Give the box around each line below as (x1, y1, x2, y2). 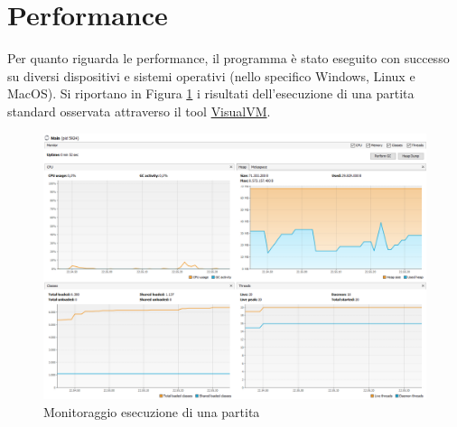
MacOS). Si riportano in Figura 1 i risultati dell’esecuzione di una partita (7, 84, 415, 103)
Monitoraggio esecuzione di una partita (43, 402, 260, 421)
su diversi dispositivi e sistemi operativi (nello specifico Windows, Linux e (7, 66, 415, 85)
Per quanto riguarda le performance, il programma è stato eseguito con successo (7, 49, 450, 68)
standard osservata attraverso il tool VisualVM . (7, 101, 271, 120)
